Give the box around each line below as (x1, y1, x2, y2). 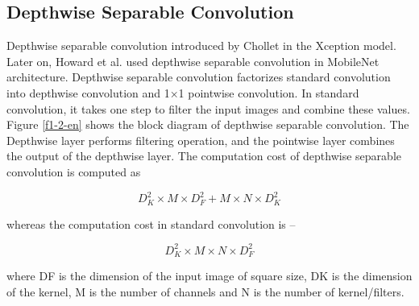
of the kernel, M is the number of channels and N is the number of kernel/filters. (6, 283, 404, 300)
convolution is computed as (6, 163, 141, 180)
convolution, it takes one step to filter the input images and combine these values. (6, 100, 410, 117)
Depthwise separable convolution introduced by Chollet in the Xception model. (6, 37, 396, 54)
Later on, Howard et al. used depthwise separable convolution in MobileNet (6, 52, 380, 69)
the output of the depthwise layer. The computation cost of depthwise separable (6, 147, 401, 164)
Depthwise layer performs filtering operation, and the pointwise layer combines (6, 131, 395, 148)
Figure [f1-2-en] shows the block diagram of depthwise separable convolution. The (6, 116, 409, 133)
